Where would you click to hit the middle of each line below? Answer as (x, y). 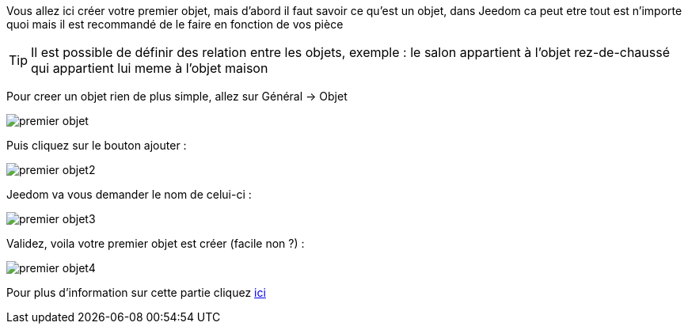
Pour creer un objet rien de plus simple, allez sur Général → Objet (177, 96)
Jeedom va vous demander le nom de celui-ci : (129, 194)
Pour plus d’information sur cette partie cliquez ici (136, 292)
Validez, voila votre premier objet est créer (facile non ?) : (156, 243)
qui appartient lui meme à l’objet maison (150, 68)
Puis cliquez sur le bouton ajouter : (97, 145)
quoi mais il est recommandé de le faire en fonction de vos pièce (175, 24)
